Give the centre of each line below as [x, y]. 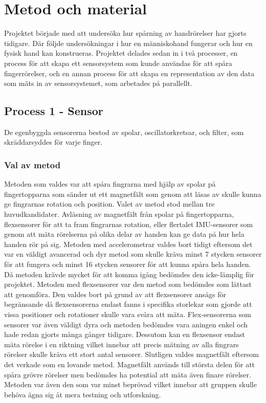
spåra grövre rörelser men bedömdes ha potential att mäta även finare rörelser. [128, 374]
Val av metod [32, 165]
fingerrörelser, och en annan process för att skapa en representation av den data [129, 73]
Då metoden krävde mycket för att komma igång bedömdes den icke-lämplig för [129, 274]
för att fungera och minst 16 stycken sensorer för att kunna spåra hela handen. [128, 264]
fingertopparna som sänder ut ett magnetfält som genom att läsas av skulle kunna [133, 194]
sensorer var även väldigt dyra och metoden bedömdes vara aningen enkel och [126, 324]
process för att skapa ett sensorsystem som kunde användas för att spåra [118, 63]
